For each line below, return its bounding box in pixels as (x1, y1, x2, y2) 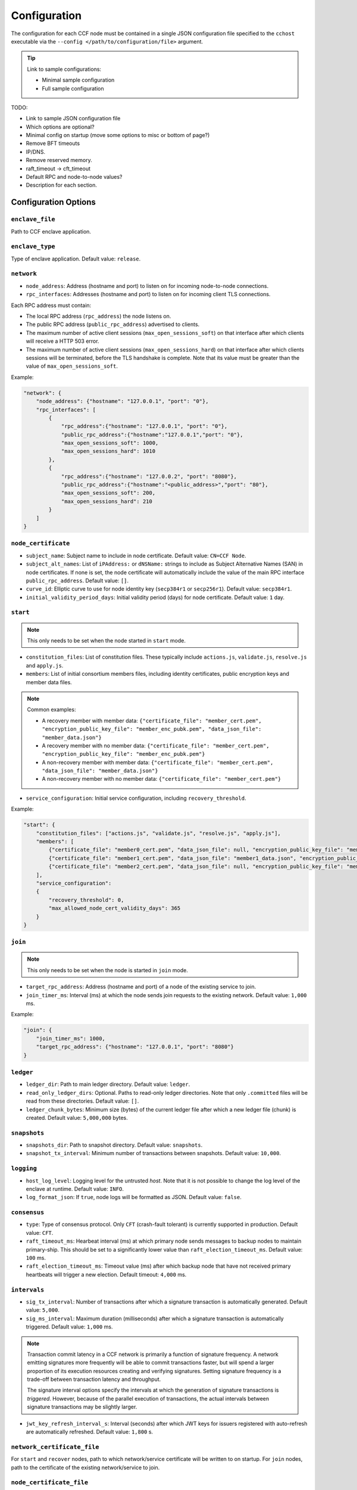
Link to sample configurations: (27, 66, 101, 73)
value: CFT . (26, 1229, 54, 1236)
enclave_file (11, 215, 56, 223)
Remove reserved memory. (26, 157, 92, 164)
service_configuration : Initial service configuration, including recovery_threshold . (26, 794, 246, 802)
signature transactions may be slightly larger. (27, 1404, 137, 1411)
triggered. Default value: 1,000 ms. (26, 1323, 113, 1330)
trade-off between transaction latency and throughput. (27, 1376, 161, 1383)
